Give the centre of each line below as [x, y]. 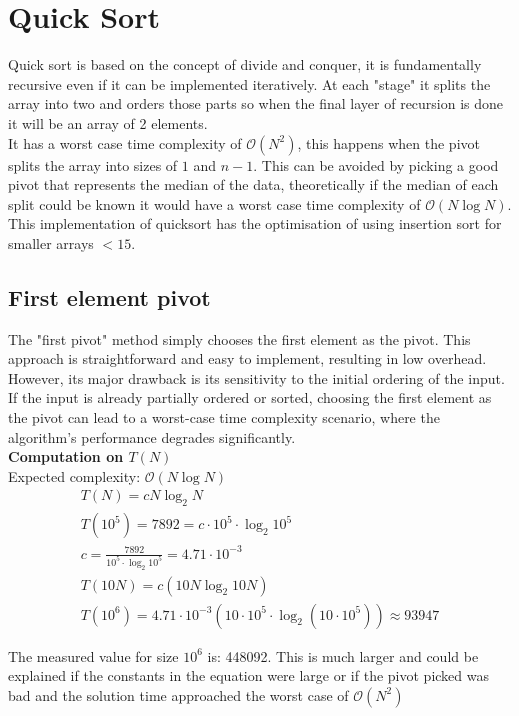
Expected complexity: [74, 475]
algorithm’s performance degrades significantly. [152, 436]
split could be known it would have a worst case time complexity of [214, 203]
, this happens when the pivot [388, 142]
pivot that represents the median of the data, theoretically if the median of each [253, 184]
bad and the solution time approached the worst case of [178, 694]
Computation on [66, 456]
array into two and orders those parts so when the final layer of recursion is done [256, 103]
